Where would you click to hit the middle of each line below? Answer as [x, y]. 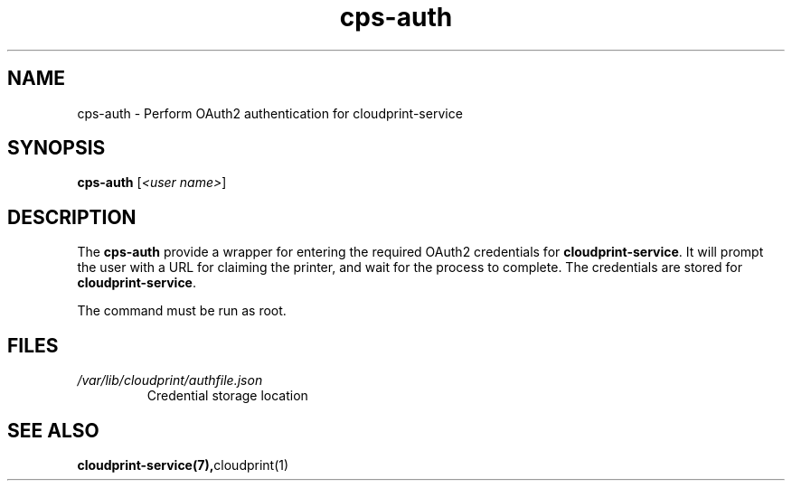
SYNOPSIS [57, 148]
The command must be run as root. [182, 311]
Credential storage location [227, 396]
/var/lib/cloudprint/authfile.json [170, 380]
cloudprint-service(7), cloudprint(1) [183, 465]
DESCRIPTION [72, 217]
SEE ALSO [53, 430]
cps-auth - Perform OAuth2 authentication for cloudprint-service [270, 113]
